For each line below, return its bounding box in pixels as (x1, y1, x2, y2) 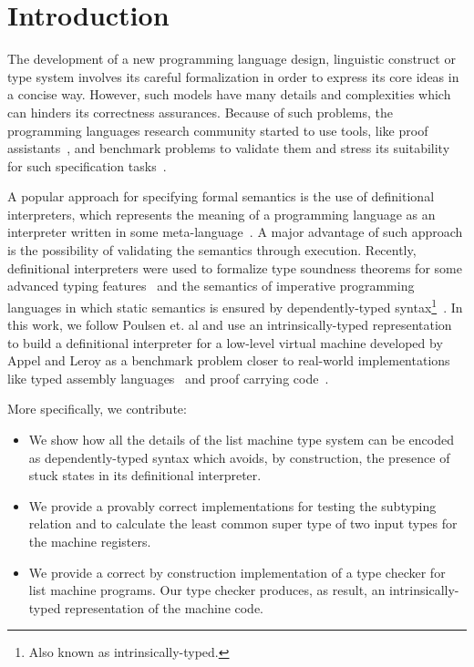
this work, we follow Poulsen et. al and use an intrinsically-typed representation (7, 315, 452, 334)
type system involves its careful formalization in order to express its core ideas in (7, 67, 459, 86)
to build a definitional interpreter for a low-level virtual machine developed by (7, 333, 443, 352)
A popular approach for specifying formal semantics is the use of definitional (7, 187, 435, 206)
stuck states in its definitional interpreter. (28, 466, 262, 485)
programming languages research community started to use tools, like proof (7, 120, 428, 139)
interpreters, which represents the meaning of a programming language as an (7, 204, 436, 223)
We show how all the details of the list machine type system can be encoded (28, 430, 455, 449)
